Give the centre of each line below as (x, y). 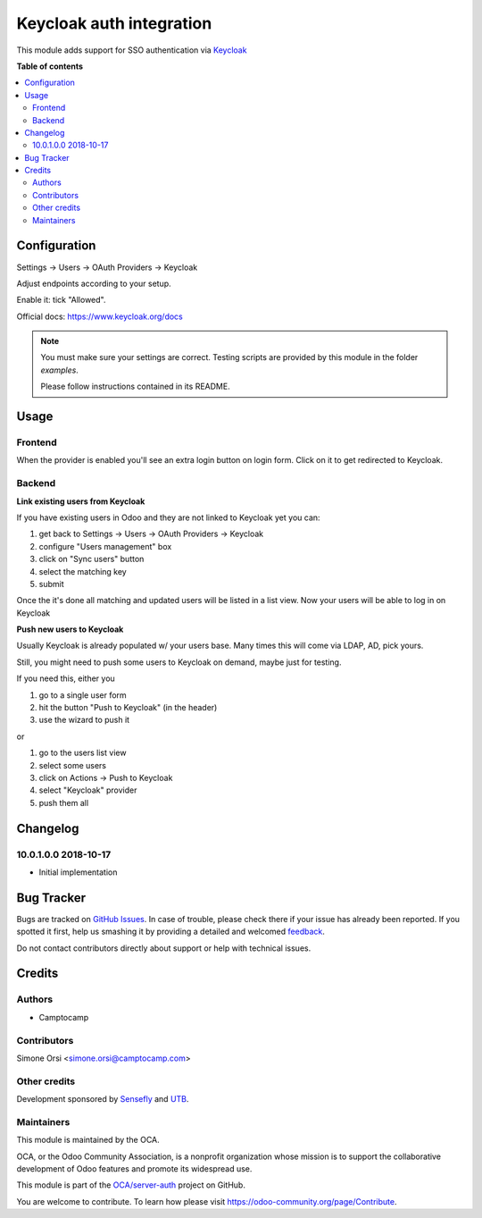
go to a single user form (83, 695)
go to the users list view (83, 753)
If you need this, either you (66, 678)
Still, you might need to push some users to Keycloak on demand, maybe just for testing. (179, 662)
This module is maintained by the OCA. (88, 1140)
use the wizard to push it (84, 720)
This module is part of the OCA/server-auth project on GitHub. (131, 1185)
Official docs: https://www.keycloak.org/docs (100, 316)
